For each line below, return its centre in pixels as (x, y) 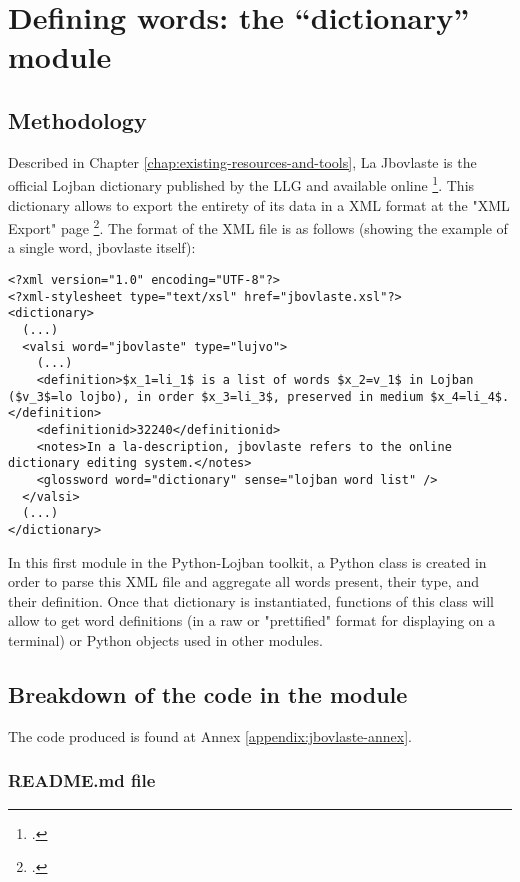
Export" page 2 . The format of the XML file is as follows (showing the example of (258, 226)
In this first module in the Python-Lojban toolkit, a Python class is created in (247, 561)
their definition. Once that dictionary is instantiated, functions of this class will (251, 600)
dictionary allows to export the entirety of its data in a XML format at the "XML (259, 204)
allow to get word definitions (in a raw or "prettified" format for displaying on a (252, 620)
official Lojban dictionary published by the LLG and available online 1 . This (241, 184)
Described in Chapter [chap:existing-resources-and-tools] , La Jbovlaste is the (242, 161)
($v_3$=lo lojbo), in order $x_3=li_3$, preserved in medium (216, 396)
